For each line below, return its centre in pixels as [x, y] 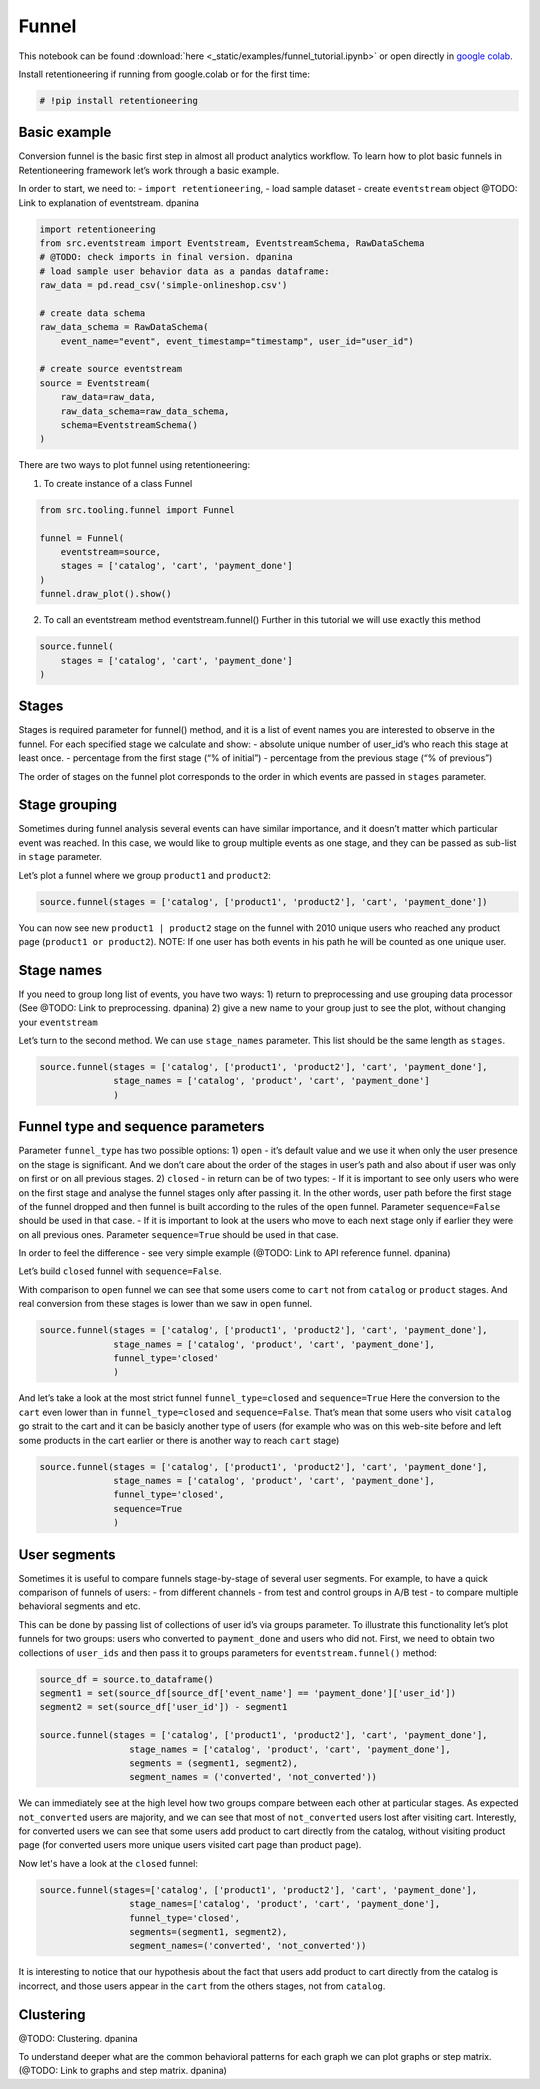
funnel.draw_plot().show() [105, 594]
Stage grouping [68, 805]
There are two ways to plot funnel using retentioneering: [134, 465]
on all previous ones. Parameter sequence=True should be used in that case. [178, 1234]
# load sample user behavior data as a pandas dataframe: [184, 271]
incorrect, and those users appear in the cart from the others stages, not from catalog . [202, 1986]
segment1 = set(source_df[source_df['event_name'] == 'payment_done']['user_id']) [248, 1693]
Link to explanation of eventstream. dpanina [109, 202]
